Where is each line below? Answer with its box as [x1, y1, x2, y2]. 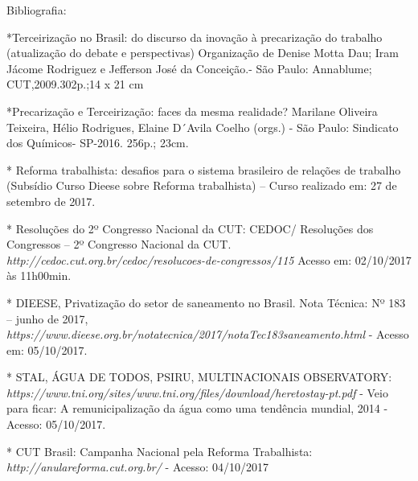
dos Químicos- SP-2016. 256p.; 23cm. [6, 134, 189, 151]
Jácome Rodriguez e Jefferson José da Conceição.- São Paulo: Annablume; [6, 60, 372, 76]
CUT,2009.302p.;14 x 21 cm [6, 76, 144, 92]
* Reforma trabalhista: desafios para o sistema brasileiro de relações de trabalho [6, 161, 401, 178]
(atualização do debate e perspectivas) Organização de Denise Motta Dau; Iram [6, 44, 399, 61]
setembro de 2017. [6, 192, 96, 209]
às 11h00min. [6, 267, 72, 284]
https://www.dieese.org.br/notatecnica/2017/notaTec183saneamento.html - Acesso [6, 326, 409, 343]
